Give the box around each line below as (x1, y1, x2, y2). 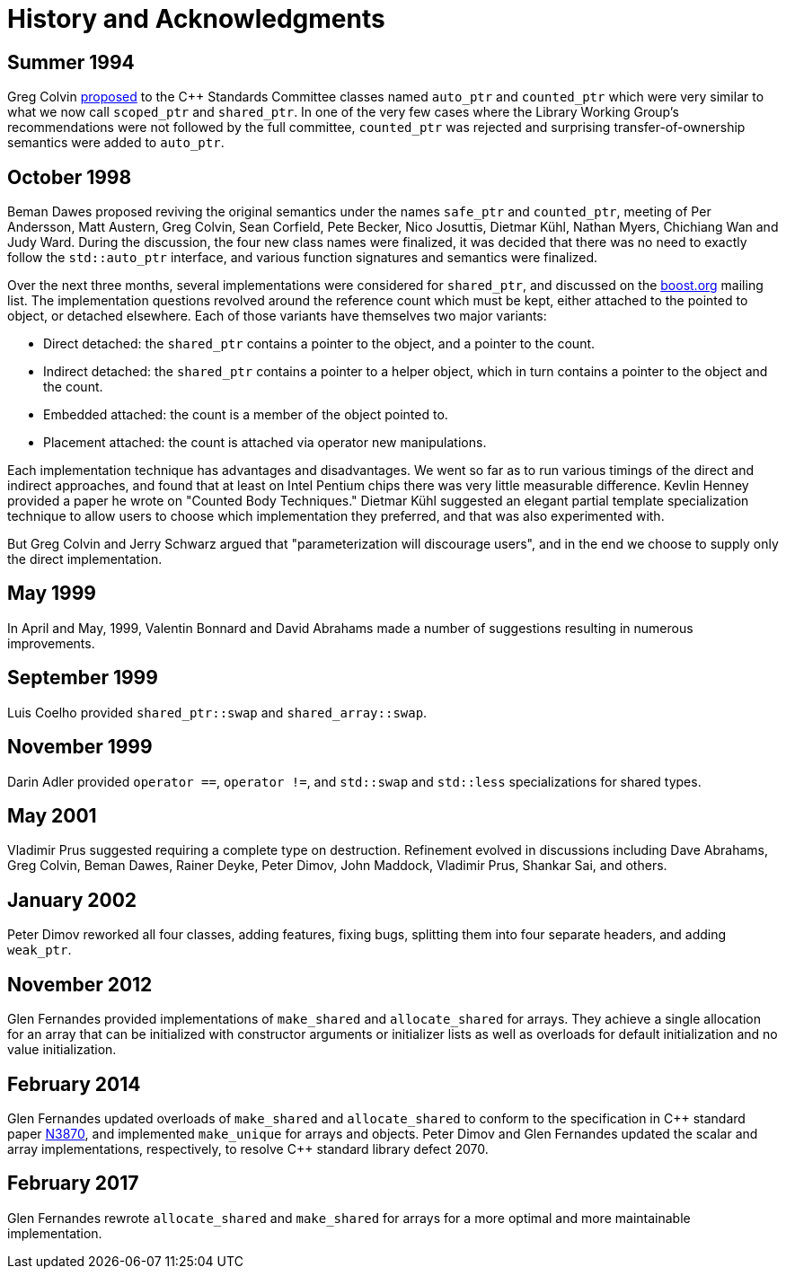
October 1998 (7, 165, 132, 189)
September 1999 (7, 666, 158, 690)
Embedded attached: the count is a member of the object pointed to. (43, 407, 448, 423)
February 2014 (7, 1072, 141, 1096)
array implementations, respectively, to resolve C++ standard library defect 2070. (7, 1140, 489, 1157)
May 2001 (7, 804, 97, 827)
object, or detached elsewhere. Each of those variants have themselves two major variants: (7, 308, 547, 324)
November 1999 (7, 735, 153, 759)
